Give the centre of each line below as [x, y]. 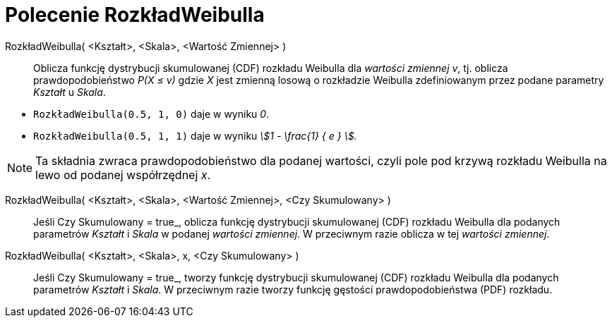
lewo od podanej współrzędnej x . [123, 175]
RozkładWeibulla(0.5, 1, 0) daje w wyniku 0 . [151, 114]
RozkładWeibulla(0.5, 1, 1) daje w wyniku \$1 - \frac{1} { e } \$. [195, 135]
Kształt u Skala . [70, 92]
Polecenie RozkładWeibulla [135, 15]
